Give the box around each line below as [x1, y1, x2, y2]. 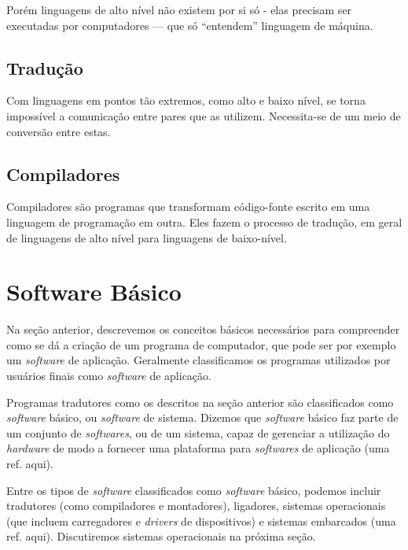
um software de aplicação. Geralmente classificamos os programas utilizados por [6, 352, 391, 368]
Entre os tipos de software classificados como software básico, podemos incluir [6, 482, 381, 498]
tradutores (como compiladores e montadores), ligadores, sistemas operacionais [6, 497, 386, 514]
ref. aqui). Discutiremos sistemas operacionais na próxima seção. [6, 528, 316, 544]
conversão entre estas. [6, 123, 111, 139]
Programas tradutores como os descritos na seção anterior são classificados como [6, 393, 394, 410]
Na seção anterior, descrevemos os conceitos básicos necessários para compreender [6, 321, 400, 338]
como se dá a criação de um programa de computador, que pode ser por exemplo [6, 336, 396, 353]
